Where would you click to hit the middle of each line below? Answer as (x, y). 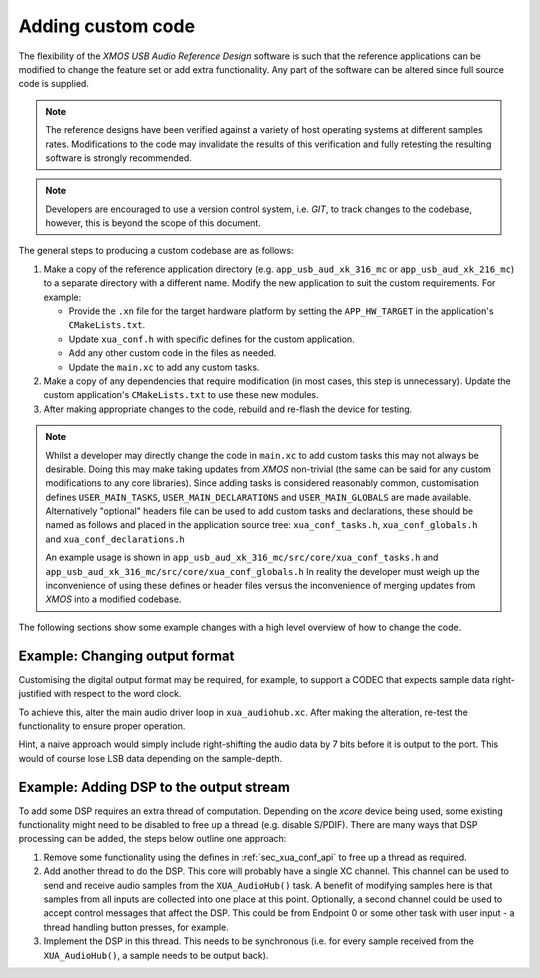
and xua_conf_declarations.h (115, 539)
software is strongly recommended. (118, 157)
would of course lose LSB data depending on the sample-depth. (150, 758)
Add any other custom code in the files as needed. (172, 353)
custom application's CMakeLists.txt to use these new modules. (181, 395)
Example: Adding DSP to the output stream (154, 786)
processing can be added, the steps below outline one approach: (152, 839)
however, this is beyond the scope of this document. (153, 223)
